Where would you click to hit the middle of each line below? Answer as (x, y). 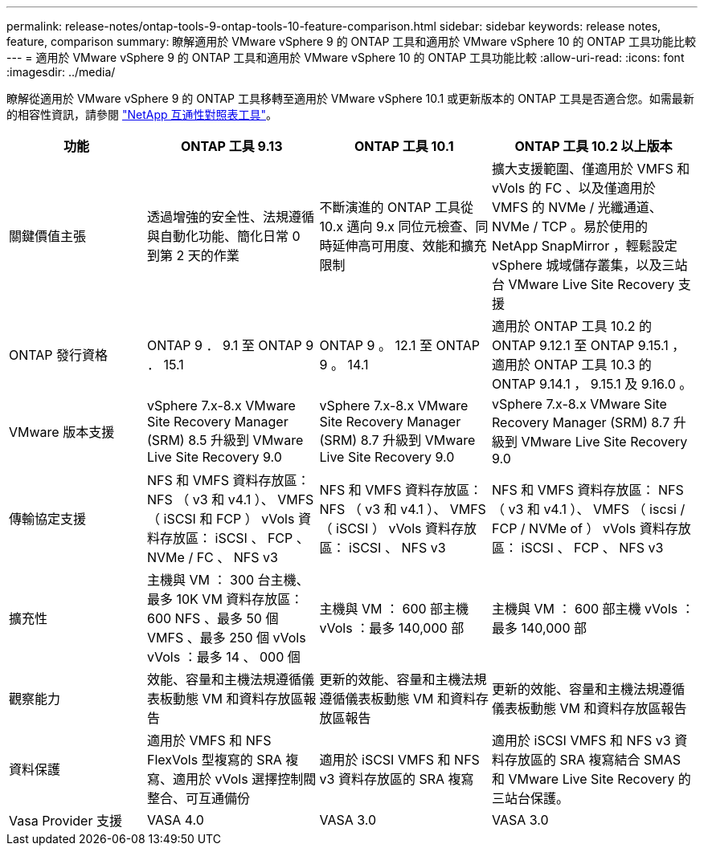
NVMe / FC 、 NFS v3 (213, 557)
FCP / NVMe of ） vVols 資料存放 (591, 528)
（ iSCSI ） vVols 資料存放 (398, 528)
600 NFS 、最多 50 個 (213, 618)
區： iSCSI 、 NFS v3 (383, 548)
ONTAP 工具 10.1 (404, 146)
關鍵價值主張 (48, 236)
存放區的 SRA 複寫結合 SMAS (593, 760)
